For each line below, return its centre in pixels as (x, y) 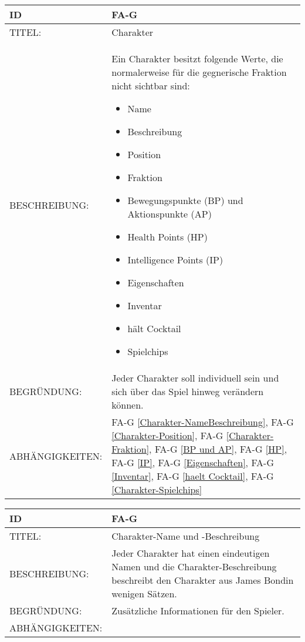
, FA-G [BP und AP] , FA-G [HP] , (218, 449)
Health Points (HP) (167, 237)
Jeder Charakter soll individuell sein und (195, 378)
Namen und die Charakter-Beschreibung (194, 566)
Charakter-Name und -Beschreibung (186, 536)
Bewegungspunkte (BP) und (185, 200)
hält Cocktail (154, 328)
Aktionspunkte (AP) (170, 214)
